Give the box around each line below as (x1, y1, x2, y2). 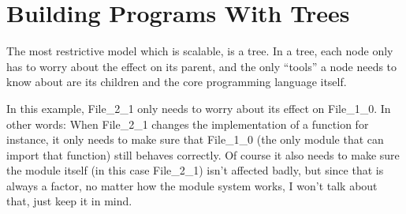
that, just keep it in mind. (6, 193, 132, 209)
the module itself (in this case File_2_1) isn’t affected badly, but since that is (6, 162, 384, 178)
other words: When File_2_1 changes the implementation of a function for (6, 115, 369, 132)
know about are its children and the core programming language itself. (6, 73, 347, 90)
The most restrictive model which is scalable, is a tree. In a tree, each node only (6, 43, 393, 59)
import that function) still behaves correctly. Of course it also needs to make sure (6, 146, 400, 163)
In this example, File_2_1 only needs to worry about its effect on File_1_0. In (6, 99, 391, 116)
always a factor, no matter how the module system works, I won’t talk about (6, 177, 378, 193)
